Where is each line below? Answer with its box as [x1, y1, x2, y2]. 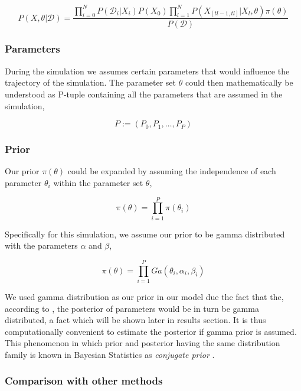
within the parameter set [53, 176, 143, 188]
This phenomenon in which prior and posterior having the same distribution [5, 337, 280, 349]
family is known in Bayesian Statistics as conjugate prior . [5, 348, 215, 360]
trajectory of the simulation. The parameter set [5, 76, 176, 89]
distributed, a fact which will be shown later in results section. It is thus [5, 314, 266, 326]
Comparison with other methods [5, 373, 163, 388]
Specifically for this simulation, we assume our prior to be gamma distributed [5, 227, 285, 240]
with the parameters [5, 239, 78, 252]
